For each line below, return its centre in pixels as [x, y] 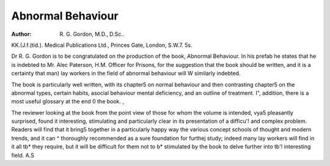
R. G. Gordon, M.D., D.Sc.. [92, 34]
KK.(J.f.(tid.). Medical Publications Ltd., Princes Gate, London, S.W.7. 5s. [102, 45]
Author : [21, 34]
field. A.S [23, 155]
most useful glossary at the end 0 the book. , [68, 102]
